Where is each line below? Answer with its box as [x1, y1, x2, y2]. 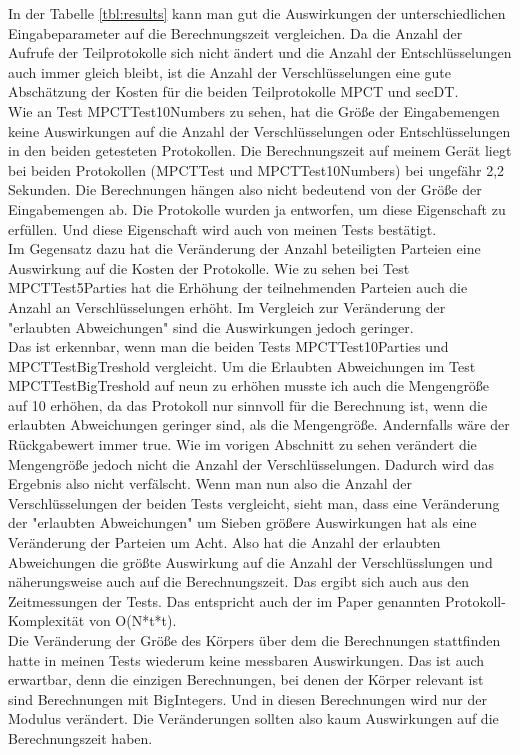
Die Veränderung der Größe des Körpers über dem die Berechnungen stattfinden [8, 630, 501, 650]
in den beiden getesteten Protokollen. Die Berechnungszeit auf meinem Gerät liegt [8, 140, 512, 161]
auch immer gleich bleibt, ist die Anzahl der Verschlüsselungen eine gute [8, 61, 451, 82]
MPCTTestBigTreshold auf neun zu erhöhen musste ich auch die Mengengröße [8, 375, 490, 396]
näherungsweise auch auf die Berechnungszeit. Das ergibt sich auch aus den [8, 571, 469, 592]
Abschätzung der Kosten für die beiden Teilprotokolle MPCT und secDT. [8, 81, 459, 102]
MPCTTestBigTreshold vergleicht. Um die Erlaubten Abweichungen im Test [8, 355, 476, 376]
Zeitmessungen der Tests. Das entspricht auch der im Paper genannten [8, 590, 441, 611]
